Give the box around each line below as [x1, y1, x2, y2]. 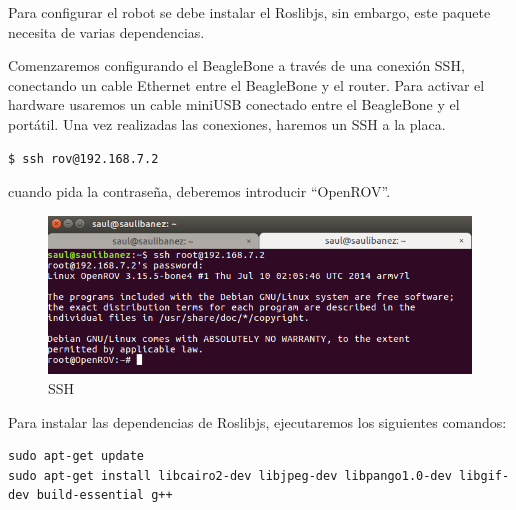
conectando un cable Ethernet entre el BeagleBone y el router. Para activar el [8, 74, 485, 95]
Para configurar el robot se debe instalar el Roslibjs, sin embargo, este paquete [8, 2, 491, 22]
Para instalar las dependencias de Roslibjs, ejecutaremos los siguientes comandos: [8, 411, 507, 432]
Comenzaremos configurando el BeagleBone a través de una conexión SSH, [8, 55, 465, 76]
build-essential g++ [36, 488, 173, 503]
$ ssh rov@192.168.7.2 [8, 151, 159, 166]
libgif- [459, 468, 510, 483]
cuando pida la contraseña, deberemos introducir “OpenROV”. [8, 181, 391, 202]
